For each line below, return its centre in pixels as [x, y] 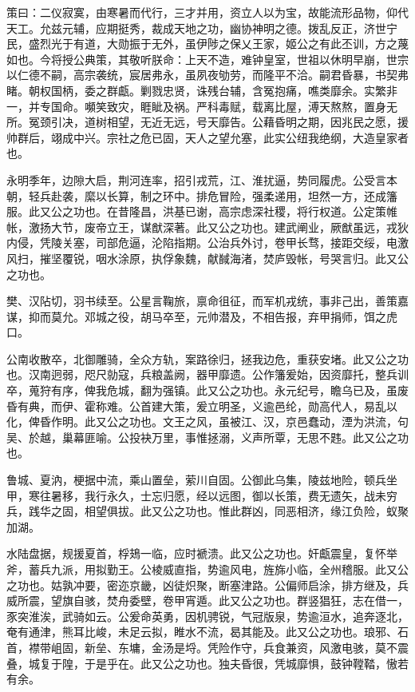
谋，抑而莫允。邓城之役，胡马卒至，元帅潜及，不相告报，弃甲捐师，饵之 [196, 316]
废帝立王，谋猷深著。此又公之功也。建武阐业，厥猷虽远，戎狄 [246, 227]
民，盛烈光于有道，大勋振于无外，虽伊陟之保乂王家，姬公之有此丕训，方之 [202, 44]
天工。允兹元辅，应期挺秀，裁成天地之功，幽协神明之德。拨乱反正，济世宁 [202, 28]
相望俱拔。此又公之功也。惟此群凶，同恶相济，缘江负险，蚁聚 [246, 511]
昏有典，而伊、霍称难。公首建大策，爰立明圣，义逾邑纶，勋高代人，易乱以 [202, 406]
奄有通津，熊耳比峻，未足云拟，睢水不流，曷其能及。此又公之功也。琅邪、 [202, 632]
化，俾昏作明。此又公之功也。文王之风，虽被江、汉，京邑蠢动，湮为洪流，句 [207, 422]
